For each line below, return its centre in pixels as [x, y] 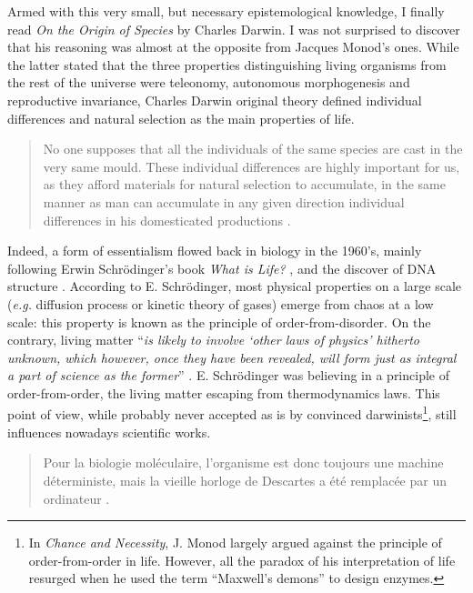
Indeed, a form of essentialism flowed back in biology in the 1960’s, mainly [215, 251]
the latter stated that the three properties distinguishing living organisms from [227, 64]
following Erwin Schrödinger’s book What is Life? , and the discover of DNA [222, 268]
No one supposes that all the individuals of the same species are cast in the [253, 149]
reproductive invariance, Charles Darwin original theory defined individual [215, 100]
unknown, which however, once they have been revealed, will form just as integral [232, 357]
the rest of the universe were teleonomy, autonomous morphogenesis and [209, 82]
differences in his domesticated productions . [167, 220]
